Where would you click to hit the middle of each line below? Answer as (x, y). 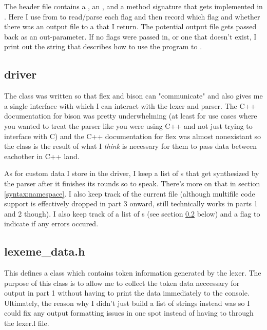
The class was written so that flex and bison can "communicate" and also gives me (133, 96)
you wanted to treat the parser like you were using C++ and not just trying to (128, 125)
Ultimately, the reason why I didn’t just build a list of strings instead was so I (127, 303)
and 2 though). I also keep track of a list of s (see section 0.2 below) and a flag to (132, 213)
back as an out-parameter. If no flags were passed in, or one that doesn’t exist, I (130, 36)
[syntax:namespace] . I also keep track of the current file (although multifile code (130, 193)
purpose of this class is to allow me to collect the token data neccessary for (122, 283)
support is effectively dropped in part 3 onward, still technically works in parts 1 (131, 203)
